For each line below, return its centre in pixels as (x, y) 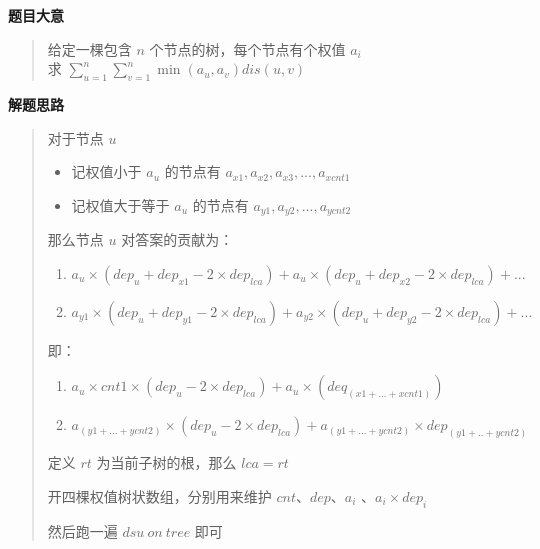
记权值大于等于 (120, 204)
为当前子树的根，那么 (166, 462)
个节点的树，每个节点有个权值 (247, 48)
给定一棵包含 (89, 48)
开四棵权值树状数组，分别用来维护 (159, 495)
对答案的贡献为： (177, 239)
